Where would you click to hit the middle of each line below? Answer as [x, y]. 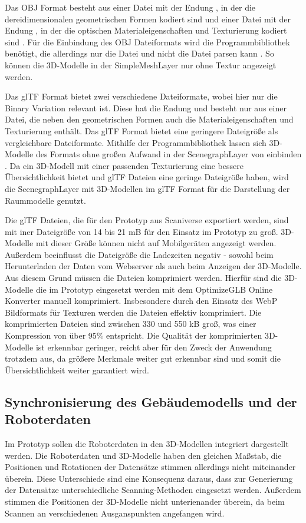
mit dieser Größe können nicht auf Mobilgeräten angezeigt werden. [156, 243]
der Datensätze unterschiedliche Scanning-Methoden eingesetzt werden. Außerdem [153, 490]
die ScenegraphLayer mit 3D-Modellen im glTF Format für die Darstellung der [147, 188]
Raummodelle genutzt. [45, 200]
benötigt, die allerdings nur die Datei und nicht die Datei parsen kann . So [139, 53]
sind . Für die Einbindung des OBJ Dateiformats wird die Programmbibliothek [147, 42]
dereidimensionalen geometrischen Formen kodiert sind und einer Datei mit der [148, 19]
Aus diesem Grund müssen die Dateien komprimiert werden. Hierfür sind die [143, 278]
